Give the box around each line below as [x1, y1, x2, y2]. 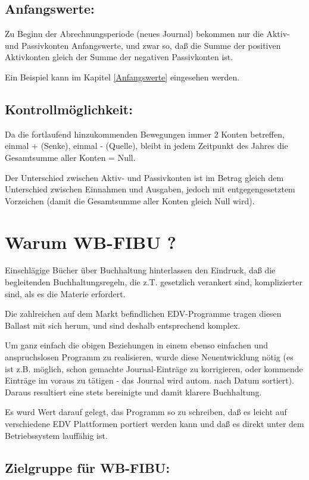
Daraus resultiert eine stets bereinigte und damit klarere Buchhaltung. [5, 385, 262, 398]
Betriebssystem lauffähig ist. [5, 429, 108, 441]
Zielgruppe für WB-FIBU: [5, 458, 170, 476]
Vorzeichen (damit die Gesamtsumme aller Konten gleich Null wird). [5, 194, 255, 207]
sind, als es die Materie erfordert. [5, 287, 126, 300]
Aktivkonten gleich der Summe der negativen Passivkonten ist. [5, 51, 233, 63]
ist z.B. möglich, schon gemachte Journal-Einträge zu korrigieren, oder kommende [5, 362, 303, 375]
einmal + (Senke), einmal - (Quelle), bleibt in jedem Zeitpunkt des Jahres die [5, 139, 288, 152]
